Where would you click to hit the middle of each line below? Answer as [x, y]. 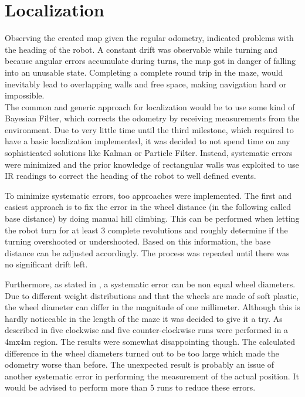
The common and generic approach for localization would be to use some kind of [150, 106]
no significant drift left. [46, 264]
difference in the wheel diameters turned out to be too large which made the [142, 353]
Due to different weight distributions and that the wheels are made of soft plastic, [152, 295]
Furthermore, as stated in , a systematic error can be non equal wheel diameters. [150, 284]
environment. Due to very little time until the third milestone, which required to [149, 129]
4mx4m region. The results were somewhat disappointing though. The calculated [150, 341]
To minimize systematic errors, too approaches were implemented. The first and [148, 195]
